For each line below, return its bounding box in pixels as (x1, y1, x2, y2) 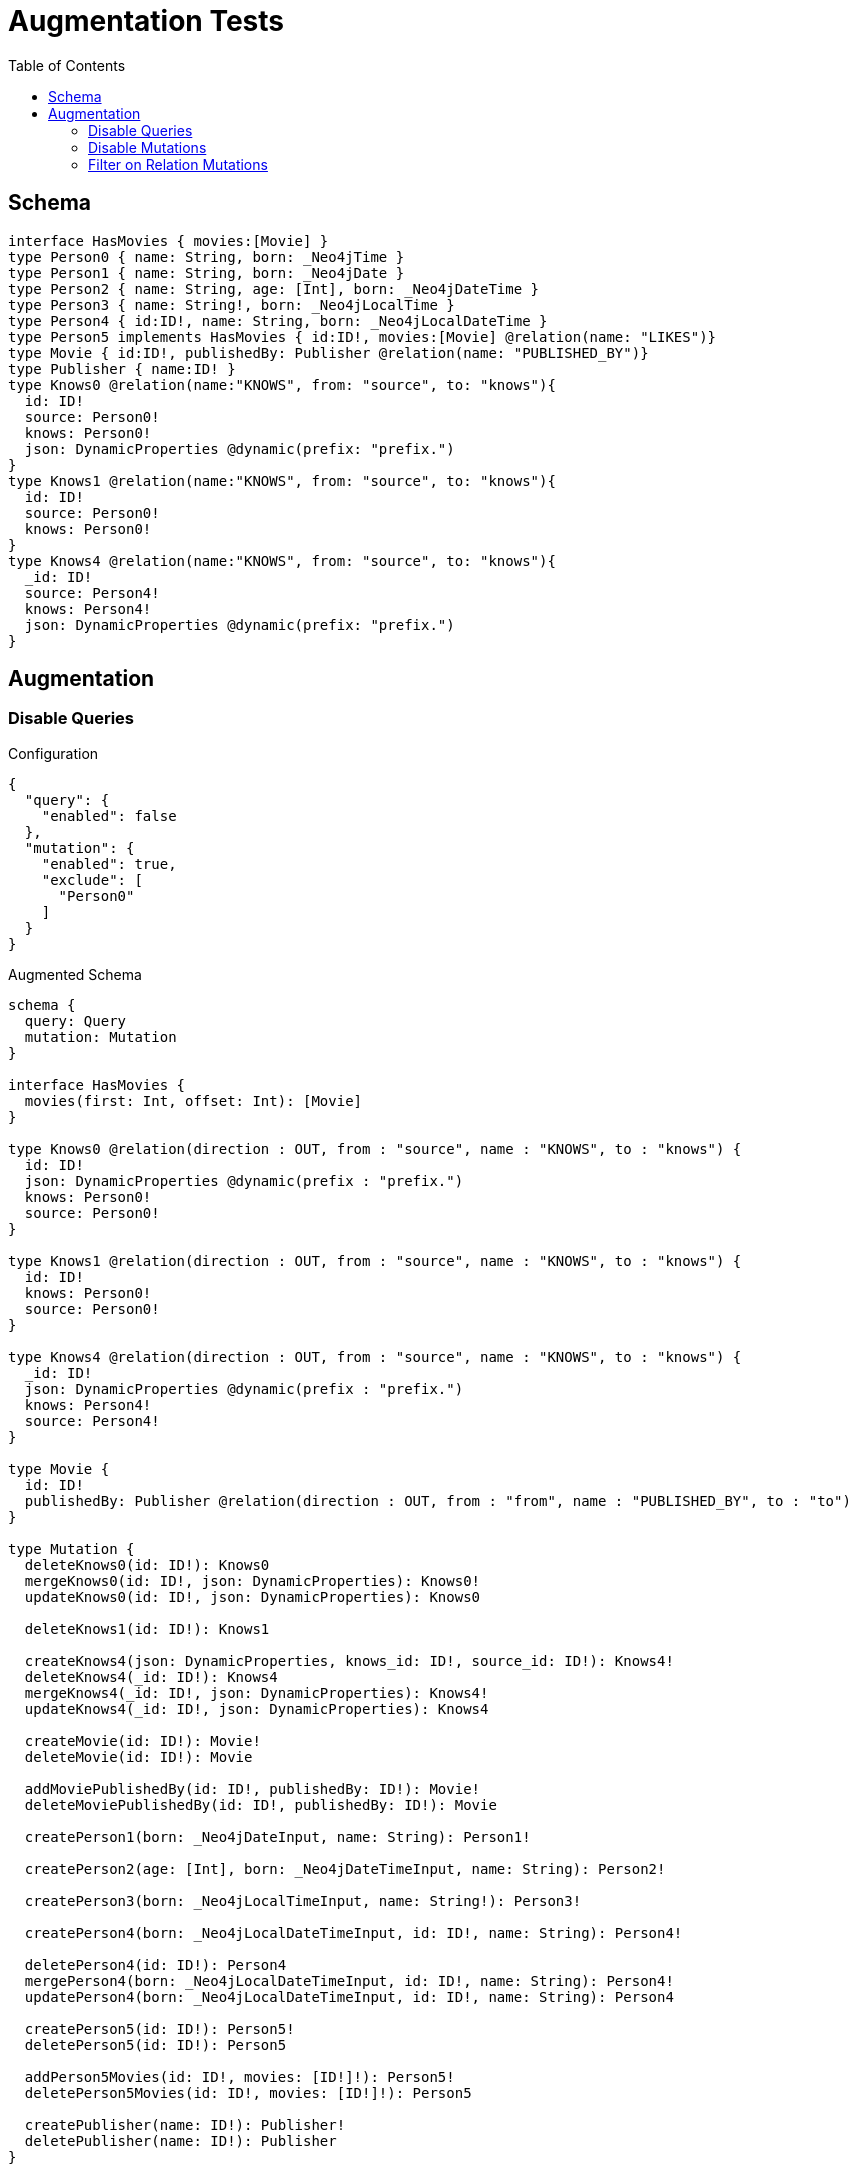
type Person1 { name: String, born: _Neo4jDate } (8, 264, 405, 281)
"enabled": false (41, 807, 177, 824)
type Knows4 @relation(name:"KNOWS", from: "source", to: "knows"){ (8, 552, 556, 569)
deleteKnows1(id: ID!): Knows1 (24, 1620, 270, 1637)
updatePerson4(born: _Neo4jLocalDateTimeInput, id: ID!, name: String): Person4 (24, 1988, 674, 2005)
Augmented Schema (8, 965, 142, 983)
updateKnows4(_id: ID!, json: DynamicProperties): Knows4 (24, 1700, 489, 1717)
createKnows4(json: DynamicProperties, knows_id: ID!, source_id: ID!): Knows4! (24, 1652, 674, 1669)
